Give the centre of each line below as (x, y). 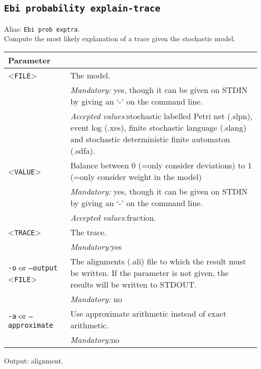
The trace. (89, 232)
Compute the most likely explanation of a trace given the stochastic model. (120, 38)
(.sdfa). (83, 151)
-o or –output (33, 267)
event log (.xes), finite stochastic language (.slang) (158, 128)
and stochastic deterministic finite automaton (150, 139)
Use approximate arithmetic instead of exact (149, 314)
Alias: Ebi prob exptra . (42, 28)
